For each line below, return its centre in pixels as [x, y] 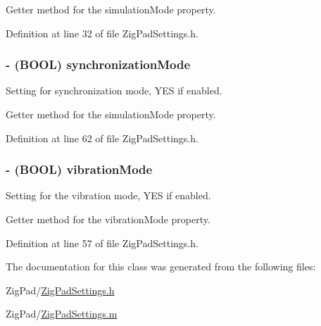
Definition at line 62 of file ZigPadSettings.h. [102, 138]
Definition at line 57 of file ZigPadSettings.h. [102, 243]
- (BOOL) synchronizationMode [98, 64]
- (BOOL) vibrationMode [79, 169]
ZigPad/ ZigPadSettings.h [60, 290]
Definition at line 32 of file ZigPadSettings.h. [102, 33]
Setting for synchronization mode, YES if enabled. [114, 90]
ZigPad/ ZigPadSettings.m [62, 314]
